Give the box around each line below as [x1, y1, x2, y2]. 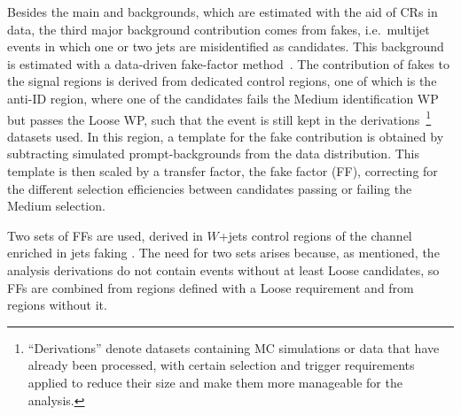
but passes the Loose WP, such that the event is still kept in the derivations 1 [7, 107, 432, 128]
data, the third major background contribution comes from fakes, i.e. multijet [7, 19, 430, 38]
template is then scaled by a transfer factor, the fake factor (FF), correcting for [7, 162, 438, 180]
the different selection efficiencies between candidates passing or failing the [7, 179, 412, 197]
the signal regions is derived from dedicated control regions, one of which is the [7, 72, 437, 90]
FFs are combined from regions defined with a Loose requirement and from [7, 278, 414, 296]
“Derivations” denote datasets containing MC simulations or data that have [27, 338, 440, 357]
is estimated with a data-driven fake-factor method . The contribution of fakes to [7, 54, 449, 73]
